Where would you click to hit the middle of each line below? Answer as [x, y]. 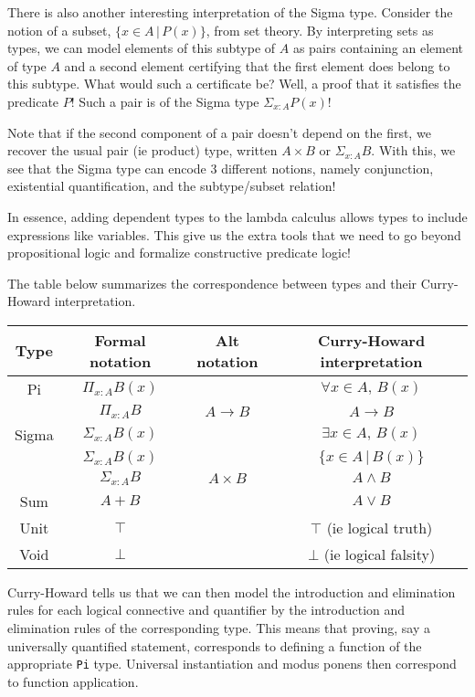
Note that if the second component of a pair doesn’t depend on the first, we [219, 132]
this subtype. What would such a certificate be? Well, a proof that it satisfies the [234, 84]
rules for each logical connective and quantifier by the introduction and [206, 610]
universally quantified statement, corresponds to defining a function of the [215, 645]
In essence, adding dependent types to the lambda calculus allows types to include [237, 216]
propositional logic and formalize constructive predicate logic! [179, 253]
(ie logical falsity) [380, 554]
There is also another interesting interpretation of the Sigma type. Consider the [230, 12]
